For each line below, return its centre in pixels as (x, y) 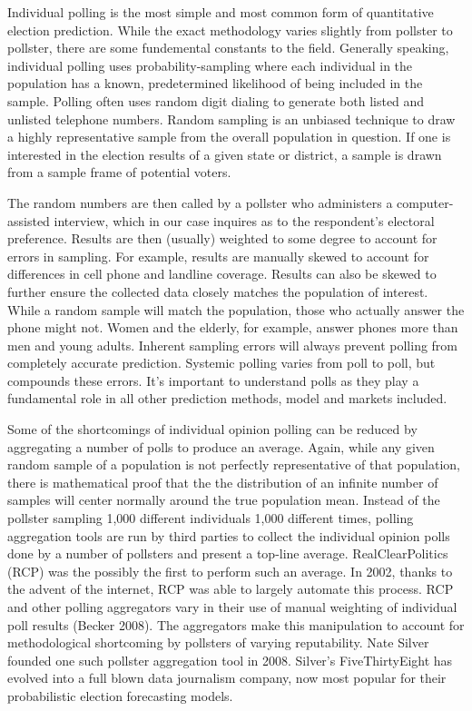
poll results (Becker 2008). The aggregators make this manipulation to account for (236, 624)
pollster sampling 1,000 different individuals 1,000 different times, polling (211, 518)
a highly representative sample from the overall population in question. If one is (229, 137)
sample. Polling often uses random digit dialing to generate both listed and (216, 100)
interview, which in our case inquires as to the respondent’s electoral (244, 220)
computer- (425, 202)
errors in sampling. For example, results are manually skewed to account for (218, 256)
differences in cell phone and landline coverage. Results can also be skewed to (222, 274)
